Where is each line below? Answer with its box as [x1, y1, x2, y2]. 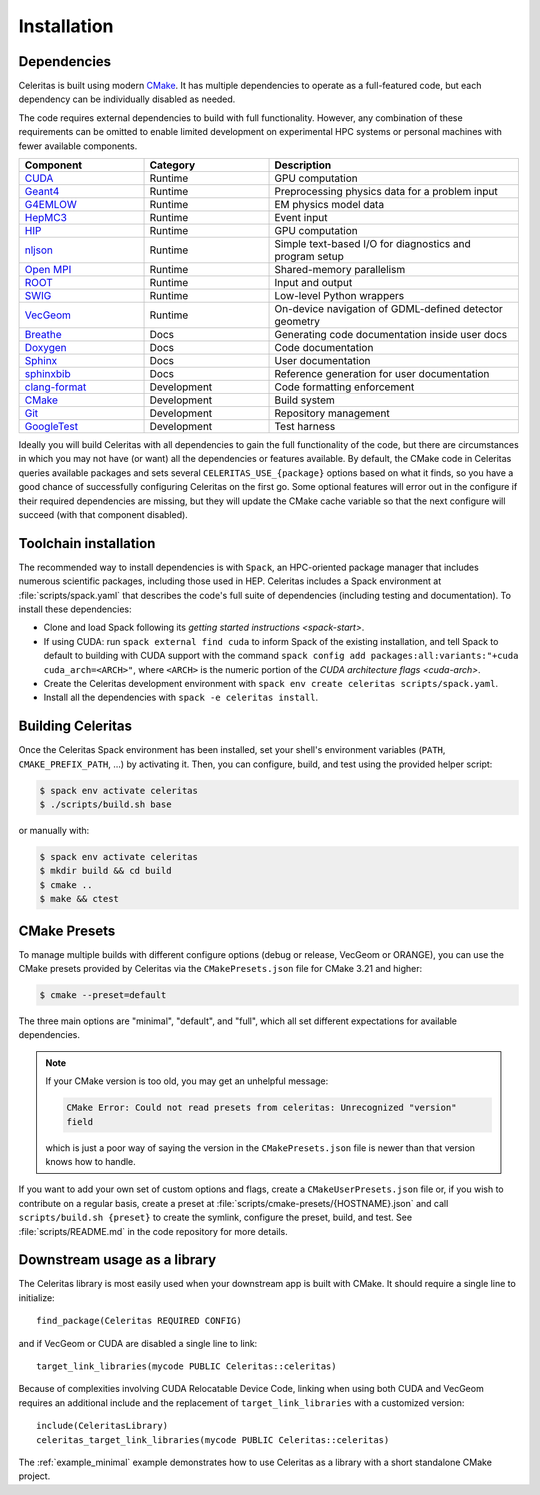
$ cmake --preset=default [39, 990, 167, 1001]
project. [18, 1470, 51, 1482]
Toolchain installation [18, 535, 156, 552]
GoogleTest [24, 420, 79, 434]
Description [274, 158, 332, 172]
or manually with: [18, 825, 90, 837]
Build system [274, 393, 335, 407]
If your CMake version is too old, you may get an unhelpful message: [45, 1075, 329, 1087]
